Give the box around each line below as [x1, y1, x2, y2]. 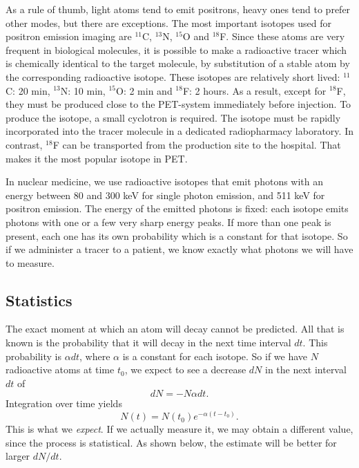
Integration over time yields [6, 396, 122, 411]
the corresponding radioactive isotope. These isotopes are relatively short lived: [6, 69, 340, 84]
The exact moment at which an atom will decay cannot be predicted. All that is [6, 321, 345, 336]
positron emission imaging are [6, 29, 132, 44]
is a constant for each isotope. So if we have [122, 348, 308, 363]
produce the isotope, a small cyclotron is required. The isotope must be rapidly [6, 110, 341, 124]
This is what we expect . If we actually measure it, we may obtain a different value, [6, 422, 353, 436]
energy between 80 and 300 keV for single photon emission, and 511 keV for [6, 187, 325, 202]
